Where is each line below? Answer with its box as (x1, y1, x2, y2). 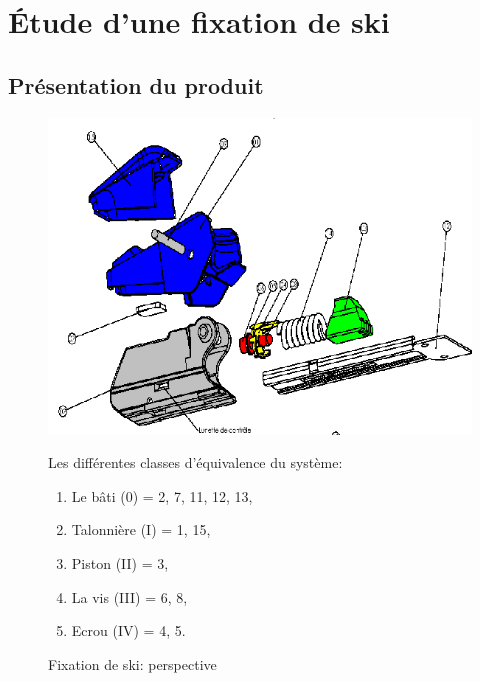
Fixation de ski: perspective (48, 653, 217, 674)
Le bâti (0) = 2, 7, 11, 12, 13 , (71, 485, 253, 506)
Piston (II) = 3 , (71, 553, 169, 574)
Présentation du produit (8, 69, 264, 100)
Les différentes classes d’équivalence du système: (48, 452, 343, 473)
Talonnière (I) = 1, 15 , (71, 519, 211, 540)
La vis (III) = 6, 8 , (71, 586, 188, 607)
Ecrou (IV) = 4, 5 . (71, 620, 186, 641)
